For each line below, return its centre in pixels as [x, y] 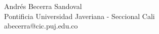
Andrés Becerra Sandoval [43, 6]
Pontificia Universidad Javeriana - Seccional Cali [79, 16]
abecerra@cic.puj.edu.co [41, 26]
